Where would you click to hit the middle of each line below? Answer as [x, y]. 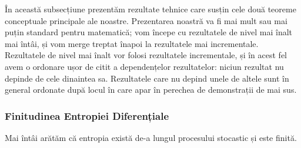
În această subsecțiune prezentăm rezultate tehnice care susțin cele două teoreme [150, 9]
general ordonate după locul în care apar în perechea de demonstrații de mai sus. [151, 90]
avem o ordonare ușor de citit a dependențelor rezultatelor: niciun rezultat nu [144, 66]
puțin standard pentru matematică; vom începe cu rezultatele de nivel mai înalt [149, 32]
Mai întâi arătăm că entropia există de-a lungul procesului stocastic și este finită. [151, 137]
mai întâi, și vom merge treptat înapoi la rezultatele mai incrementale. [132, 43]
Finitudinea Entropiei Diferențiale [87, 115]
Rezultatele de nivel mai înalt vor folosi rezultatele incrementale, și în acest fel [146, 55]
